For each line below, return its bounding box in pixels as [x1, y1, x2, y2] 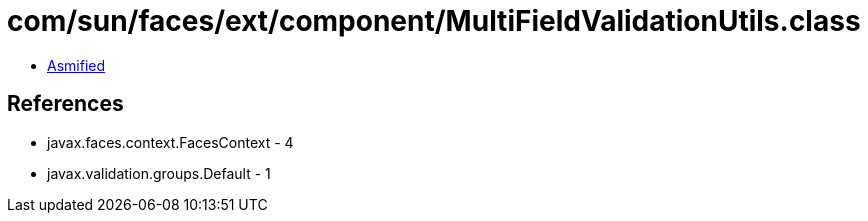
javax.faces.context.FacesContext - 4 [47, 133, 294, 151]
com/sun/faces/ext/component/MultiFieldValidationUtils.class [7, 4, 861, 38]
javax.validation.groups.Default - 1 [47, 164, 271, 182]
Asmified [47, 56, 106, 74]
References [7, 91, 124, 117]
